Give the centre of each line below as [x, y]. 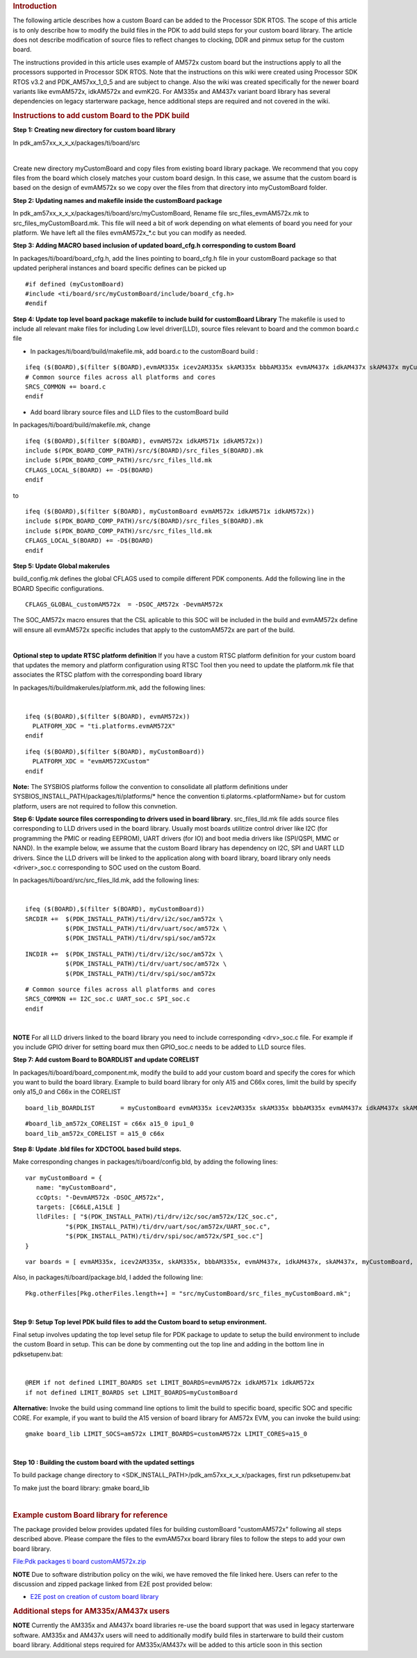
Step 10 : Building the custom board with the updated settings [104, 1462]
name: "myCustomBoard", [76, 1188]
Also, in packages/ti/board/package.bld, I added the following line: [108, 1277]
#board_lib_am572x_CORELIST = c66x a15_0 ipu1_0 [109, 1124]
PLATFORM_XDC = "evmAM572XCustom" [91, 762]
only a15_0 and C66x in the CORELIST [67, 1092]
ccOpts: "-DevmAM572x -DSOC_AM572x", [100, 1197]
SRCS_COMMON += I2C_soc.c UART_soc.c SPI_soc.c [108, 999]
